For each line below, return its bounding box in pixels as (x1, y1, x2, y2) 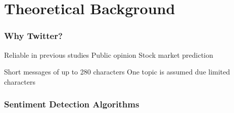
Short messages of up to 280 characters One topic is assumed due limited (4, 66, 230, 77)
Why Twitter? (4, 29, 63, 42)
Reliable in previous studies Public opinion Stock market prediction (4, 49, 213, 60)
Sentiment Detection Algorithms (4, 98, 139, 110)
